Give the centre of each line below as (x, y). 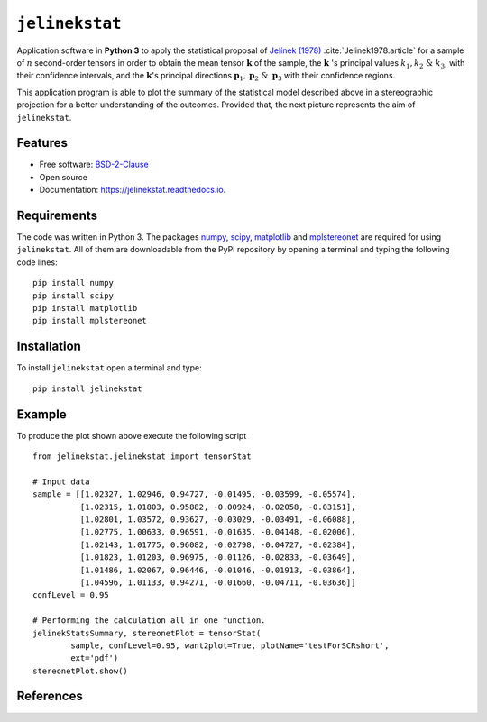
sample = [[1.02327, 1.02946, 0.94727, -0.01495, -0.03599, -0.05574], (194, 494)
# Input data (61, 481)
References (50, 696)
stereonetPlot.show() (80, 671)
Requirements (57, 215)
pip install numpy (74, 283)
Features (42, 143)
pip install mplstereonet (90, 321)
